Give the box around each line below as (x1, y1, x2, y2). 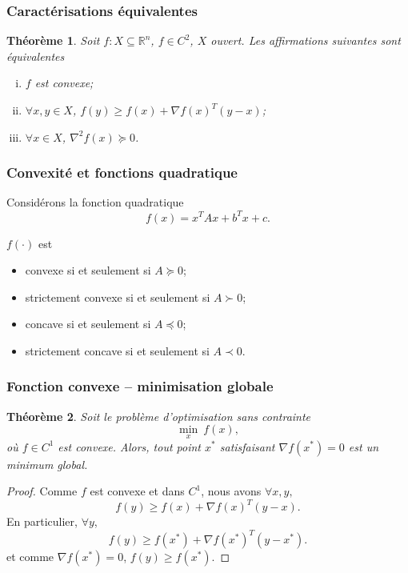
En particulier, (6, 513, 78, 530)
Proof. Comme (6, 483, 78, 499)
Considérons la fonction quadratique (6, 194, 184, 210)
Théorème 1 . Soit (6, 32, 100, 49)
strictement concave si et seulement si (25, 342, 210, 359)
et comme (6, 548, 54, 565)
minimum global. (6, 455, 88, 472)
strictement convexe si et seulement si (25, 288, 210, 305)
